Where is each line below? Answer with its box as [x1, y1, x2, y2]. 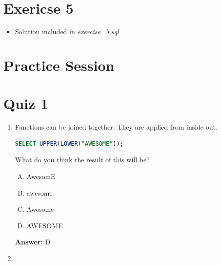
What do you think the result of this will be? [15, 155, 150, 165]
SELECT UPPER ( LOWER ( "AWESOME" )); [15, 140, 123, 147]
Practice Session [3, 55, 115, 75]
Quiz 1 [3, 93, 49, 113]
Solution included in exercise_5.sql [15, 26, 119, 37]
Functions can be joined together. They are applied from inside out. [15, 122, 218, 132]
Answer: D [15, 237, 51, 247]
